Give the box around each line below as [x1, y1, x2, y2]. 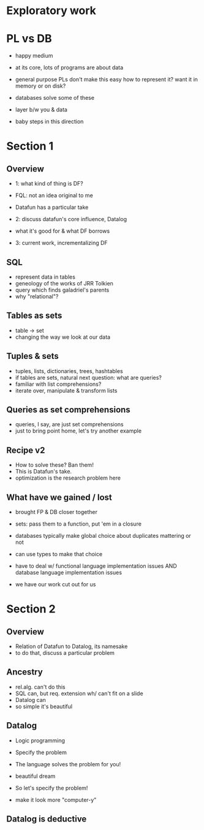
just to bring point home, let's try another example [15, 427, 142, 435]
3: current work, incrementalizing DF [15, 240, 108, 247]
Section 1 [6, 139, 54, 153]
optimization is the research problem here [15, 474, 121, 481]
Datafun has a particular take [15, 203, 89, 211]
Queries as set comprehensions [6, 404, 130, 415]
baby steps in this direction [15, 118, 84, 126]
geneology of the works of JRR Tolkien [15, 279, 113, 287]
